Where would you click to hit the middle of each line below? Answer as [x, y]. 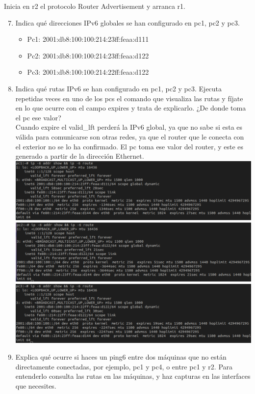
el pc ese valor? [38, 117]
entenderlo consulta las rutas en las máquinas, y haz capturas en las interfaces [133, 376]
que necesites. [36, 385]
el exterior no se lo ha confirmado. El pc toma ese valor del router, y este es [129, 146]
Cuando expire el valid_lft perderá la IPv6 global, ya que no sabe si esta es [129, 127]
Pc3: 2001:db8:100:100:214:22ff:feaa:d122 [88, 72]
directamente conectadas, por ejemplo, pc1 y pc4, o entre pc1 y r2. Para [124, 366]
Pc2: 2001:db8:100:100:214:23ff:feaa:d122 [88, 55]
